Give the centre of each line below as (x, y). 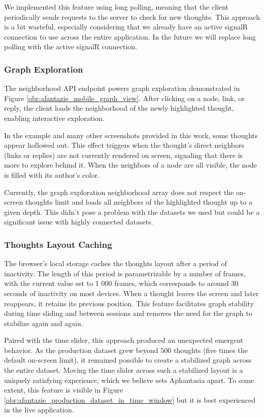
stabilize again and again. (44, 323)
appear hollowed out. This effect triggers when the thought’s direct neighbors (124, 145)
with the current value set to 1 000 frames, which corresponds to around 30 (121, 283)
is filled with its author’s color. (52, 174)
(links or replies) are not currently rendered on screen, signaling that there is (124, 155)
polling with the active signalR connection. (71, 46)
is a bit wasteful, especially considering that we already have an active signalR (126, 27)
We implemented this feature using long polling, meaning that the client (116, 7)
